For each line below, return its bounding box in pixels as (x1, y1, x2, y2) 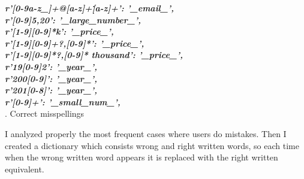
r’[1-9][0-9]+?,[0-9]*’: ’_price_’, (5, 37, 145, 49)
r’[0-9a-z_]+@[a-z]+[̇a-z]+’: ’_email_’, (5, 2, 174, 14)
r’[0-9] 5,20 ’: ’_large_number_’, (5, 13, 141, 26)
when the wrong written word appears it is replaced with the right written (5, 151, 278, 163)
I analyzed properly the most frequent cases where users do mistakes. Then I (5, 127, 287, 139)
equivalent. (5, 162, 44, 175)
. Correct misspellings (5, 107, 85, 120)
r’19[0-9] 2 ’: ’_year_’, (5, 60, 97, 72)
